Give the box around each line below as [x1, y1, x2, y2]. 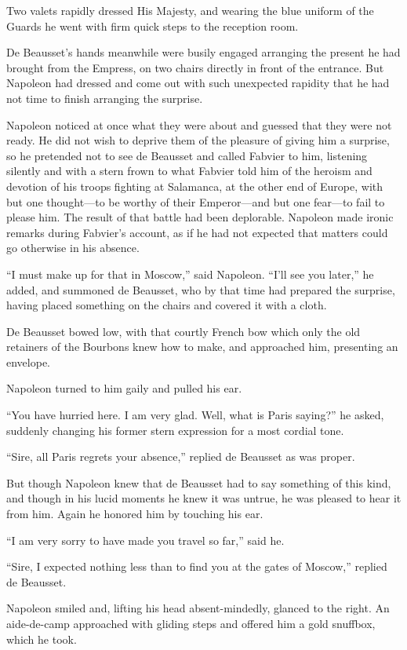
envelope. [6, 353, 50, 370]
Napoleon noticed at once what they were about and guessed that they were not [6, 116, 392, 133]
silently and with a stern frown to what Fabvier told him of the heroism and [6, 162, 372, 179]
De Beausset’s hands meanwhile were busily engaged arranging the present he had [6, 44, 401, 60]
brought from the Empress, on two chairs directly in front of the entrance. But [6, 59, 384, 75]
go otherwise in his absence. [6, 239, 140, 256]
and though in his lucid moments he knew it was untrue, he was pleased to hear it [6, 490, 402, 506]
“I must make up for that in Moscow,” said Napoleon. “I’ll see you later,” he [6, 265, 374, 282]
